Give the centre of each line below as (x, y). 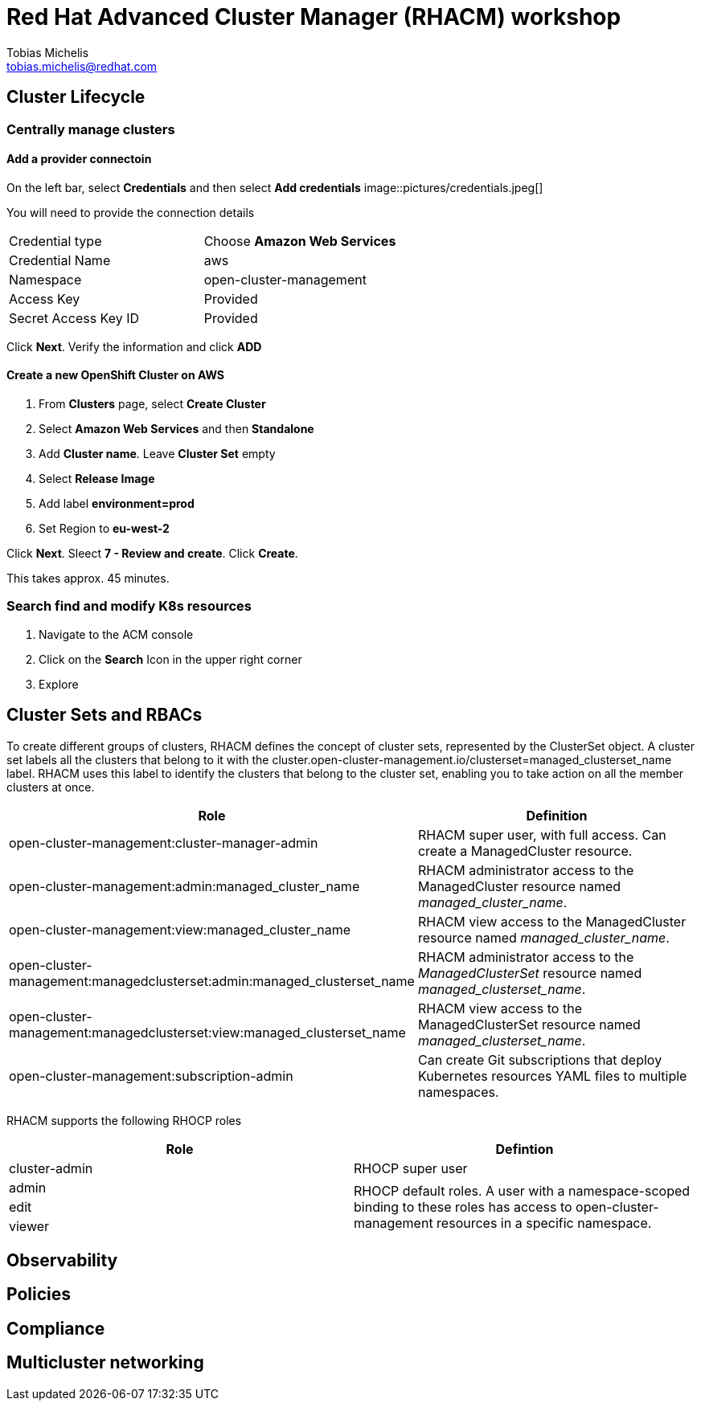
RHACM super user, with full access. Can (542, 834)
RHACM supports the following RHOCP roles (124, 1120)
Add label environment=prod (117, 504)
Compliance (56, 1328)
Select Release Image (97, 479)
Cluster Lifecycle (76, 97)
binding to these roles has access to (463, 1207)
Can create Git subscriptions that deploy (540, 1059)
